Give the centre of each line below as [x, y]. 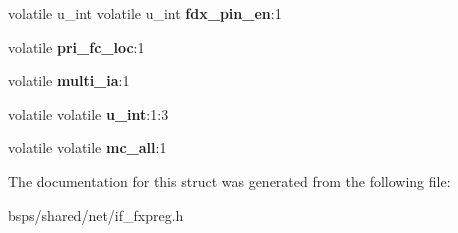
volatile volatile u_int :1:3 [88, 113]
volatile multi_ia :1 [69, 80]
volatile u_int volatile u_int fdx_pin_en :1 [145, 13]
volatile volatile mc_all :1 [87, 147]
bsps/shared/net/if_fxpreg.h [96, 214]
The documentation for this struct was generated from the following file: [229, 180]
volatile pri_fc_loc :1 [76, 46]
